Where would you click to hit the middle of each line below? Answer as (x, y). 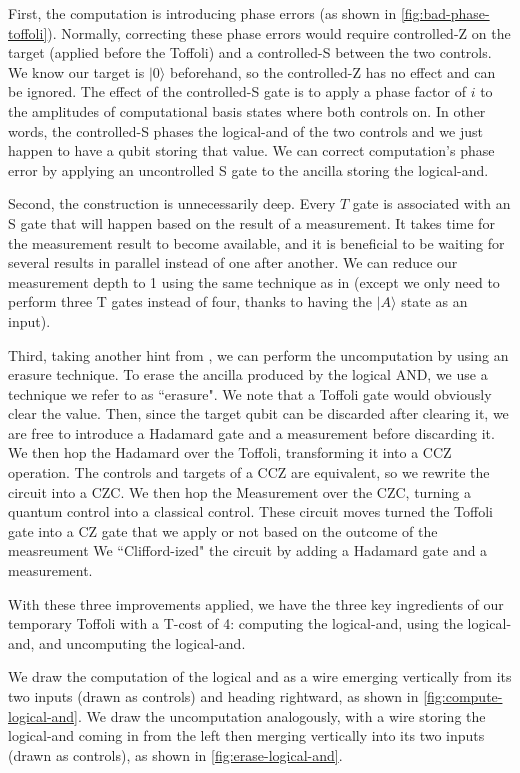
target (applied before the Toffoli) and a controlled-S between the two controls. (250, 52)
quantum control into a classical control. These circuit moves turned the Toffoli (250, 511)
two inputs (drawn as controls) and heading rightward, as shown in (213, 696)
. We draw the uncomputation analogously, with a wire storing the (282, 715)
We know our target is (76, 71)
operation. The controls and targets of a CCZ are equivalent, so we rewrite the (249, 472)
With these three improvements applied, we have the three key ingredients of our (256, 603)
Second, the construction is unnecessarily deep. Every (172, 203)
